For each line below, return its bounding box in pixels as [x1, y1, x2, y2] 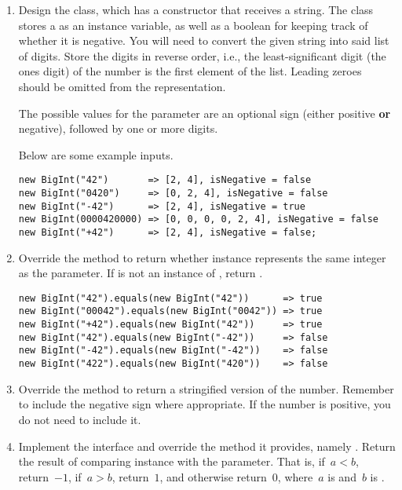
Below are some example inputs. [18, 146, 174, 163]
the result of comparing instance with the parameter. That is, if [18, 453, 325, 470]
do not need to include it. [18, 411, 141, 427]
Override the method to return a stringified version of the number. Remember [18, 380, 394, 397]
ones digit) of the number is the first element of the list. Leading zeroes [18, 63, 362, 79]
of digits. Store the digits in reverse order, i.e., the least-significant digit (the [18, 47, 386, 64]
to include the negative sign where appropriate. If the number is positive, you [18, 396, 391, 412]
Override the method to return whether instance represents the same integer [18, 249, 386, 265]
